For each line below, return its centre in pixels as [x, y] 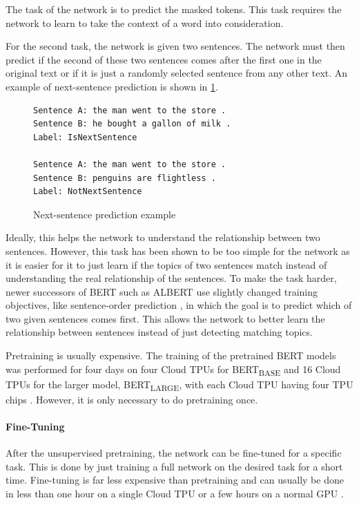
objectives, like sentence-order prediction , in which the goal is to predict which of [179, 305]
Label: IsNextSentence [85, 137]
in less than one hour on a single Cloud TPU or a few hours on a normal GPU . [175, 494]
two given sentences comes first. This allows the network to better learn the [165, 318]
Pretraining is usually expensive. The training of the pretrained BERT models [171, 355]
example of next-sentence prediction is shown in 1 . [112, 86]
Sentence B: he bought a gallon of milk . [132, 124]
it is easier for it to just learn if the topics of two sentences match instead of [166, 264]
